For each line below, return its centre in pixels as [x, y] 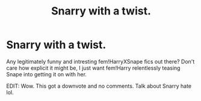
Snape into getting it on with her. [47, 74]
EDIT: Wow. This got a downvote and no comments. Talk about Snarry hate [99, 86]
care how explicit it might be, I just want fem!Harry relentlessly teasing [93, 68]
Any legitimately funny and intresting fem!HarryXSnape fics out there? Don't [100, 61]
